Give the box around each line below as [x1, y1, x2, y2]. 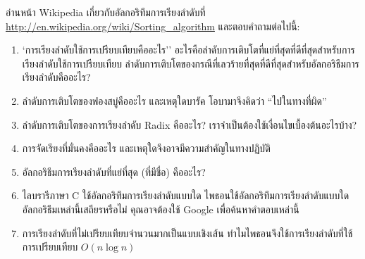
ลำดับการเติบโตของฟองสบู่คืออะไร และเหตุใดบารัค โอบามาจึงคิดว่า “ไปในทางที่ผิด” [22, 93, 327, 108]
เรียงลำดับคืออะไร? [22, 70, 91, 84]
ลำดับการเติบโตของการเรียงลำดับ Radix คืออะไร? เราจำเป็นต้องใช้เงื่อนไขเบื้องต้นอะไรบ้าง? [22, 117, 357, 132]
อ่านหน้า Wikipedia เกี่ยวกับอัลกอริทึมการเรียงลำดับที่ [6, 5, 206, 19]
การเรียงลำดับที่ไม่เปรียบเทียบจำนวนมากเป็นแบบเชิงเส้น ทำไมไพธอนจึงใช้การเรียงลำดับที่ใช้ [22, 225, 353, 240]
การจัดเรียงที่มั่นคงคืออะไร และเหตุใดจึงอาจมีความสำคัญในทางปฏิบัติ [22, 141, 271, 156]
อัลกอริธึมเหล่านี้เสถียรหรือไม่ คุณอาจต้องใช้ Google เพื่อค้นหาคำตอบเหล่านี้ [22, 201, 299, 216]
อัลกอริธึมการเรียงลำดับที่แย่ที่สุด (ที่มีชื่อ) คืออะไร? [22, 164, 206, 179]
